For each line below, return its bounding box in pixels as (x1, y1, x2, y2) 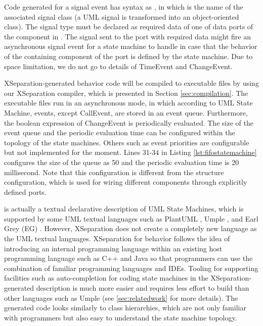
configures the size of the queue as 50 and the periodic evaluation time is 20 (4, 156, 239, 167)
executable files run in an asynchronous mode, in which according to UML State (4, 97, 253, 108)
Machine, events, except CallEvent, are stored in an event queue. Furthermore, (4, 107, 248, 118)
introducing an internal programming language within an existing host (4, 243, 223, 253)
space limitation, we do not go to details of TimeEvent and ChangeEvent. (4, 61, 233, 71)
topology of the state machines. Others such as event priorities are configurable (4, 137, 249, 147)
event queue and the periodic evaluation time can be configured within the (4, 127, 235, 138)
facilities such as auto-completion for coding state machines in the (4, 273, 208, 283)
